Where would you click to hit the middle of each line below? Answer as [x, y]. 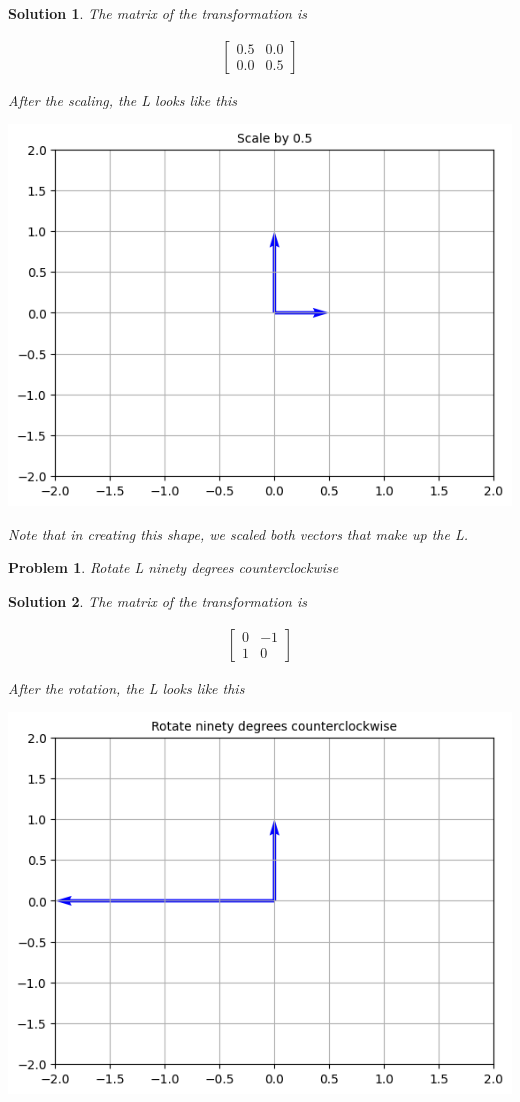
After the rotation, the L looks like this [126, 687]
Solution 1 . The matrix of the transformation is [157, 13]
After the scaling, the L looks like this [123, 99]
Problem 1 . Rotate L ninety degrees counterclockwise [173, 567]
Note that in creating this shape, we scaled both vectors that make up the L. [238, 533]
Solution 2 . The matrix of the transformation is [157, 600]
